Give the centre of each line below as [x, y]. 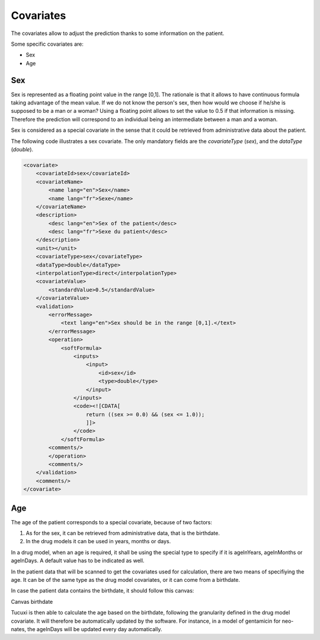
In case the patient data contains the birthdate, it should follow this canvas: [103, 591]
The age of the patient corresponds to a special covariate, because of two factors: [112, 522]
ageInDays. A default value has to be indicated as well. [78, 560]
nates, [19, 629]
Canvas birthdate [32, 601]
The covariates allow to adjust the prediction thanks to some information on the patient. [118, 33]
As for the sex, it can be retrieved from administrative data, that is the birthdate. [123, 533]
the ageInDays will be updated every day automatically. [95, 629]
